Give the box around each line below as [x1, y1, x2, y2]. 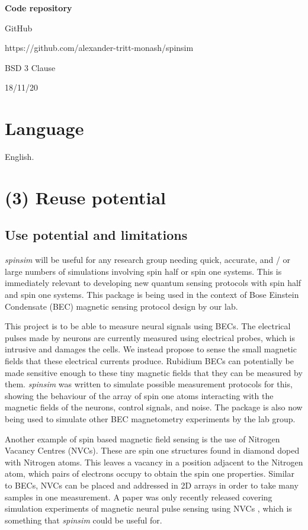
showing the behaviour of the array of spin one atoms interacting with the [5, 389, 274, 401]
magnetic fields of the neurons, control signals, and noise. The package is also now [5, 401, 303, 413]
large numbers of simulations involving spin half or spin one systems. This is [5, 265, 282, 277]
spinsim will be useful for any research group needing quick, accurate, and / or [5, 253, 291, 266]
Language [5, 116, 84, 140]
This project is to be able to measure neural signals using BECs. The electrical [5, 320, 291, 332]
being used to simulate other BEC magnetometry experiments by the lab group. [5, 412, 296, 425]
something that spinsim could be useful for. [5, 513, 162, 526]
